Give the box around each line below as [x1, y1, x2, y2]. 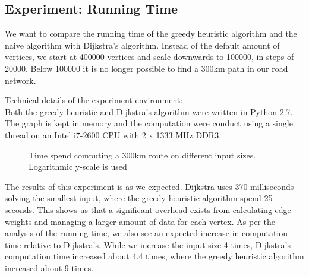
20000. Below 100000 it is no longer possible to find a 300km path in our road [5, 62, 288, 74]
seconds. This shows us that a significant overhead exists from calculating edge [5, 203, 291, 215]
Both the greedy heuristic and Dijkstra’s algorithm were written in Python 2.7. [5, 105, 293, 118]
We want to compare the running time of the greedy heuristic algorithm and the [5, 27, 297, 40]
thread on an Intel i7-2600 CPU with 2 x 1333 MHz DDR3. [5, 128, 222, 141]
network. [5, 74, 36, 86]
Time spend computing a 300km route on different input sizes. [29, 148, 256, 161]
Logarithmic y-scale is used [29, 160, 127, 173]
